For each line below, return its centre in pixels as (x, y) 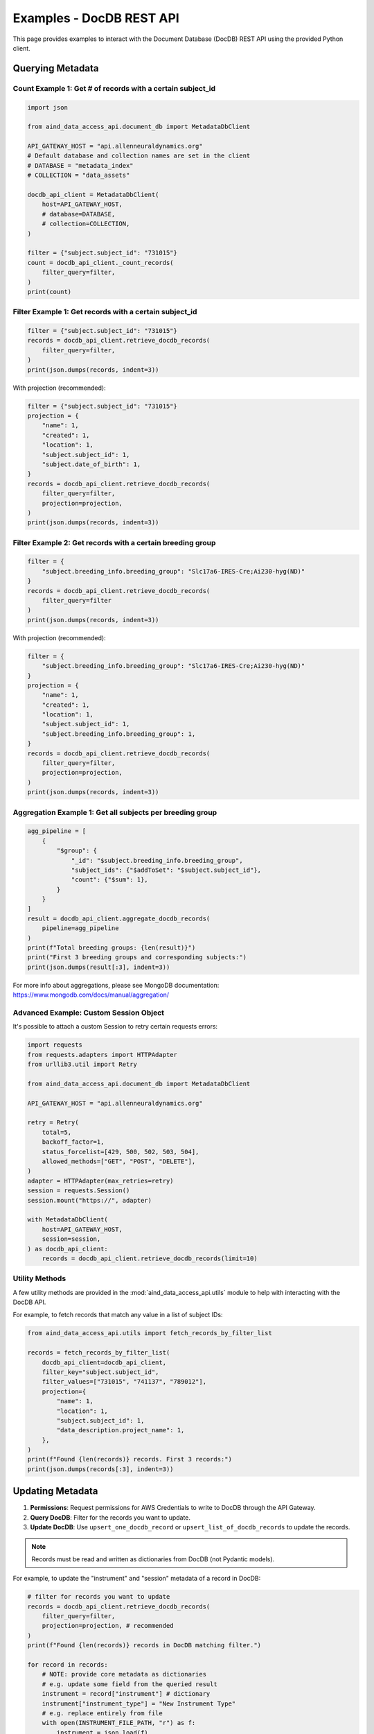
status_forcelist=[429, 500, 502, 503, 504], (121, 1152)
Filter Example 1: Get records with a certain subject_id (105, 312)
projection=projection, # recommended (108, 1626)
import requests (55, 1045)
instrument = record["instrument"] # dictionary (126, 1694)
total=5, (57, 1132)
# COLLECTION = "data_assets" (79, 175)
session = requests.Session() (79, 1191)
